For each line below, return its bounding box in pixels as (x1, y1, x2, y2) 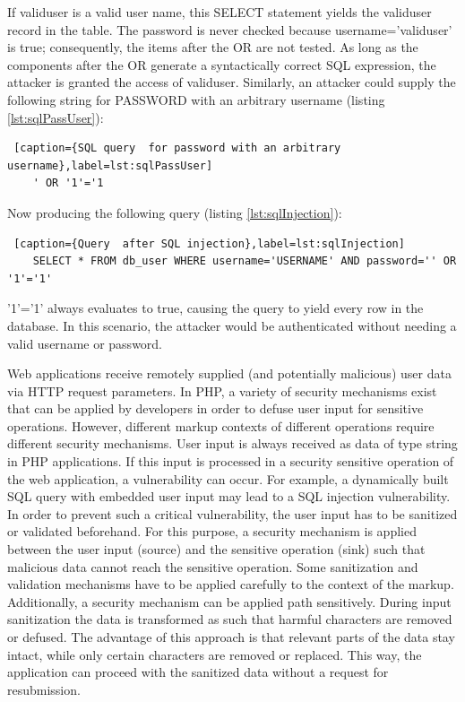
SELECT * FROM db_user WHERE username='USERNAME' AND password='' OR (32, 255, 457, 268)
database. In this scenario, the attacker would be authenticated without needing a (7, 316, 457, 334)
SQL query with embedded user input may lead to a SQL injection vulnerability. (7, 487, 451, 506)
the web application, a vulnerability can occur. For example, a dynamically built (7, 469, 449, 488)
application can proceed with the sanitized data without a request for (7, 663, 389, 681)
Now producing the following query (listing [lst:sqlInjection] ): (7, 203, 342, 221)
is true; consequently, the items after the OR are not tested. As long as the (7, 38, 418, 56)
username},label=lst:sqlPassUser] (7, 159, 213, 172)
